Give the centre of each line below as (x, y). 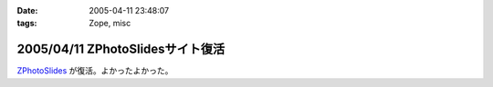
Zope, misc (110, 24)
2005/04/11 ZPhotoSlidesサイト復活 (121, 49)
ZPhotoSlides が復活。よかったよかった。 (95, 71)
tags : (27, 24)
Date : (27, 10)
